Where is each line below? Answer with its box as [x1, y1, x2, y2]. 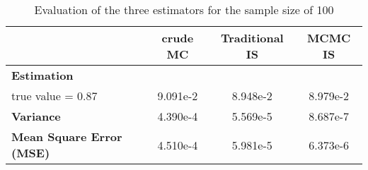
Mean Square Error [11, 128, 122, 145]
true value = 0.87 [11, 87, 98, 104]
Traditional [220, 30, 284, 46]
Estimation [11, 67, 74, 83]
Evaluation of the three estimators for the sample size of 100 [34, 1, 334, 18]
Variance [11, 108, 61, 124]
